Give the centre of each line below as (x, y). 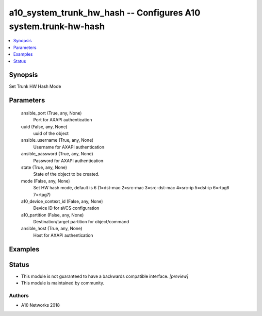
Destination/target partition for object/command (81, 222)
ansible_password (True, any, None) (57, 154)
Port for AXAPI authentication (63, 120)
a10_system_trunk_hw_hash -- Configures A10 (105, 13)
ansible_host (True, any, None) (52, 229)
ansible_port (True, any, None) (51, 113)
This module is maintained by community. (63, 283)
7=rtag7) (42, 195)
